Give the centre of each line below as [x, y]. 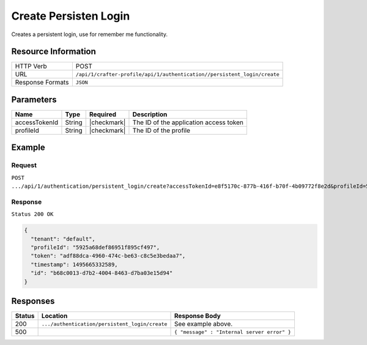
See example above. [203, 324]
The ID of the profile [161, 130]
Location [54, 316]
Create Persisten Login [71, 16]
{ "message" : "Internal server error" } [233, 332]
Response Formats [42, 83]
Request [24, 165]
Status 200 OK [32, 214]
